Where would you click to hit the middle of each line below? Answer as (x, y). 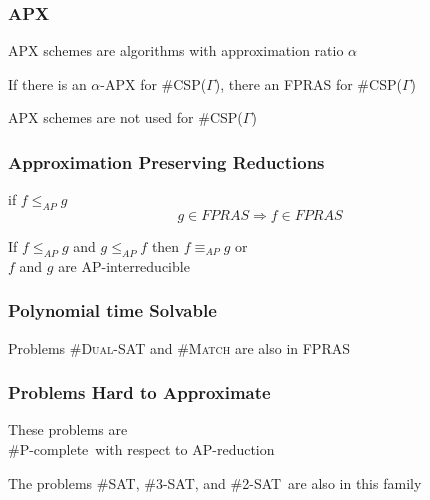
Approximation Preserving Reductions (166, 161)
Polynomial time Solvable (112, 310)
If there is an (47, 83)
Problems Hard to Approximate (139, 392)
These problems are (68, 429)
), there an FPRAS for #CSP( (308, 83)
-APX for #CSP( (153, 83)
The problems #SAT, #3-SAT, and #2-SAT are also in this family (215, 482)
